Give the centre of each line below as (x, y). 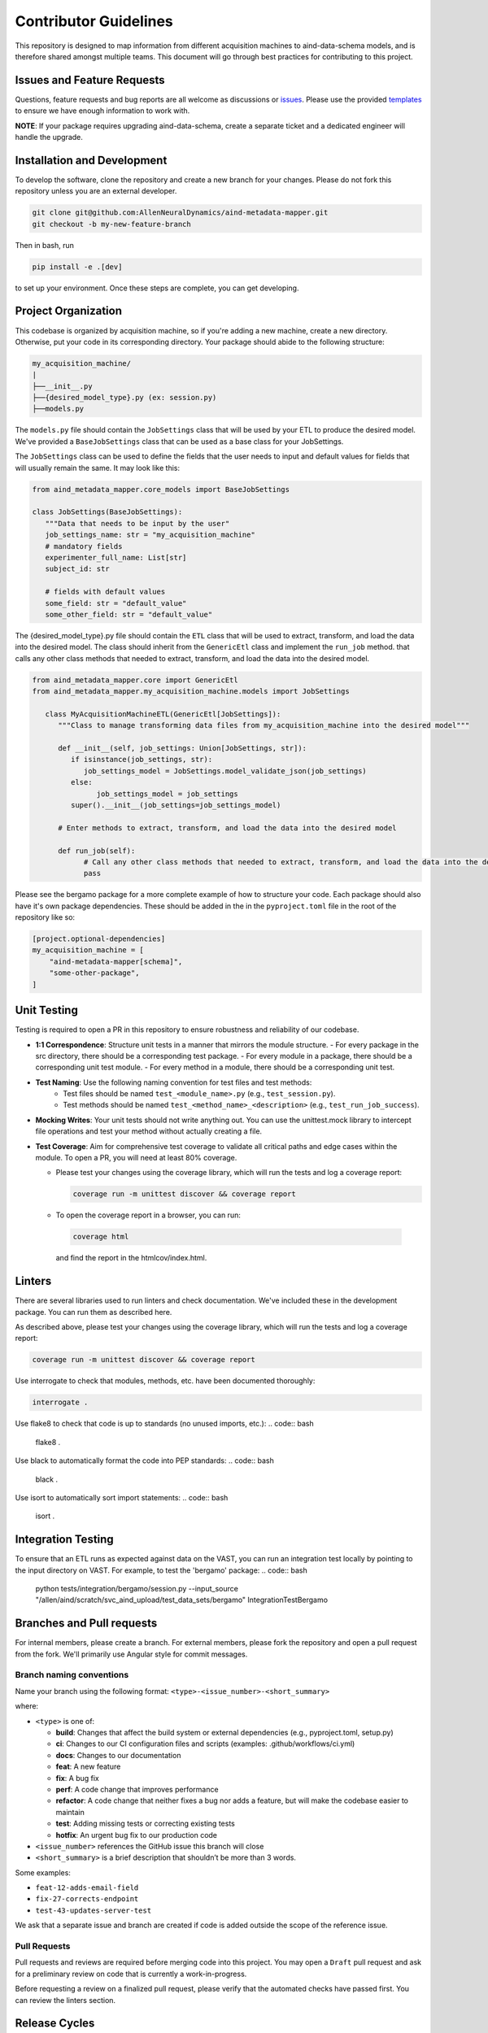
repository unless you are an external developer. (96, 191)
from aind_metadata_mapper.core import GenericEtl (135, 680)
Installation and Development (91, 160)
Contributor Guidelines (94, 21)
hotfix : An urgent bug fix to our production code (137, 1835)
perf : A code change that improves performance (137, 1789)
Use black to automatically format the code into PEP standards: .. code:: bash (144, 1461)
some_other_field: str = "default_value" (129, 614)
